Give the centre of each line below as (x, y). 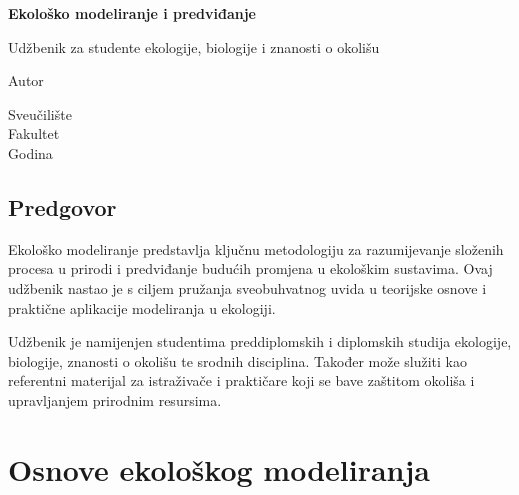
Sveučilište (40, 113)
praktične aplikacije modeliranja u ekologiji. (142, 307)
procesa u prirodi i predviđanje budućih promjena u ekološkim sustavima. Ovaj (250, 268)
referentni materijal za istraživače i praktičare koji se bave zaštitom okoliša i (241, 380)
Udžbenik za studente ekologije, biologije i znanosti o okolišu (194, 46)
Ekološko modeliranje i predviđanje (132, 13)
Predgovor (62, 206)
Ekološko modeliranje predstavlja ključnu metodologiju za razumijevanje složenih (256, 248)
